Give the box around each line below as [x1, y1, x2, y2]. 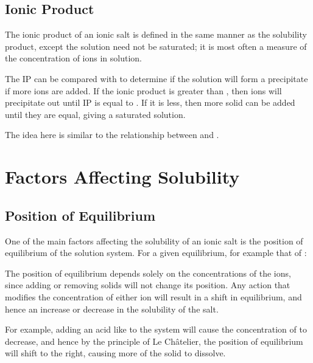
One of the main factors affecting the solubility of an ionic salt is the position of [5, 234, 303, 247]
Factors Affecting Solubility [5, 164, 240, 189]
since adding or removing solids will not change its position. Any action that [5, 278, 290, 291]
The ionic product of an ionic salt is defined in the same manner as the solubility [5, 28, 307, 41]
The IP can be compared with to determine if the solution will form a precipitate [5, 72, 308, 85]
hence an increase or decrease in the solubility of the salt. [5, 302, 219, 315]
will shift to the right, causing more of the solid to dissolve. [5, 347, 226, 359]
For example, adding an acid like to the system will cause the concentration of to [5, 323, 307, 336]
